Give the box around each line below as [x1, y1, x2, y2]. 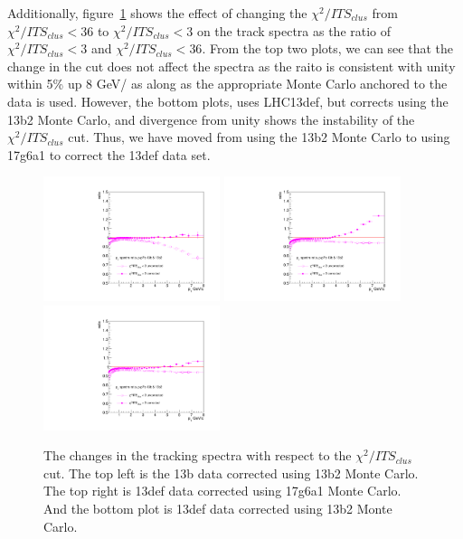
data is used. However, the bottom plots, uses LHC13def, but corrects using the [7, 91, 449, 110]
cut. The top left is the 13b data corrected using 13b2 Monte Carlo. [43, 463, 419, 482]
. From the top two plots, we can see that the [202, 39, 453, 58]
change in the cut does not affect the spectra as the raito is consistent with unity [7, 56, 456, 75]
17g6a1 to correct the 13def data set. [7, 145, 211, 164]
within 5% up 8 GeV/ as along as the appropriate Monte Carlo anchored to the [7, 74, 448, 93]
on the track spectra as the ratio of [196, 21, 392, 40]
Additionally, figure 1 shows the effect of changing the [7, 4, 307, 22]
